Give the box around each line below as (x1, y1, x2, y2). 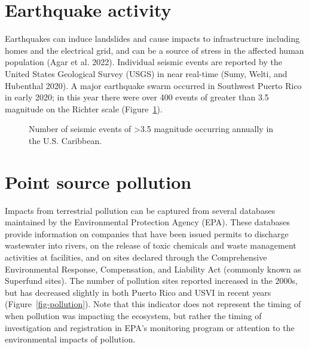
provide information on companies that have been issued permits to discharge (5, 227, 289, 240)
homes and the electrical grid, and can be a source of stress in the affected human (5, 44, 304, 56)
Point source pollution (5, 169, 192, 194)
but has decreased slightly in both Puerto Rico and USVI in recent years (5, 286, 271, 298)
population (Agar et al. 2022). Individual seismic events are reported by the (5, 56, 282, 68)
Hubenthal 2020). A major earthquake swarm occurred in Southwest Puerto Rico (5, 79, 302, 91)
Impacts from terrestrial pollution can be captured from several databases (5, 204, 276, 216)
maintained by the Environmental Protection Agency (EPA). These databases (5, 216, 290, 228)
